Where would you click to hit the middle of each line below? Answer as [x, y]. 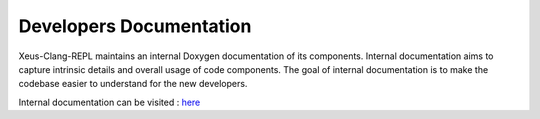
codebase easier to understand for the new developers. [133, 84]
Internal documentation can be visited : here [109, 102]
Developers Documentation [135, 26]
